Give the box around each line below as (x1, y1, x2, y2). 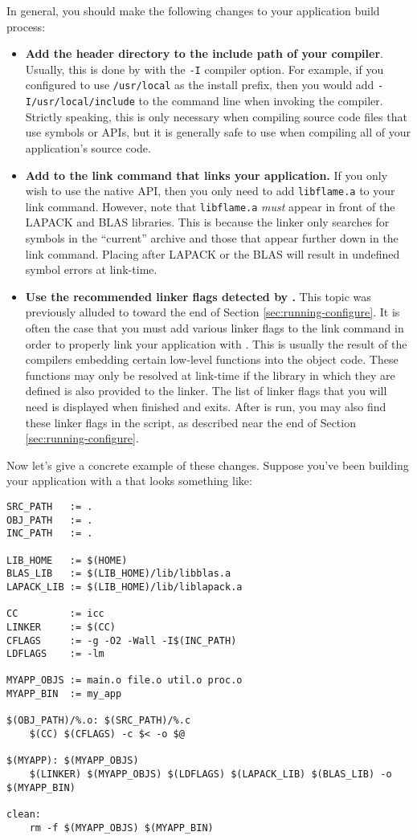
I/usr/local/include (25, 96, 135, 108)
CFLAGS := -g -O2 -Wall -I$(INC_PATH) (6, 634, 237, 646)
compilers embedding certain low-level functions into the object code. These (25, 351, 399, 368)
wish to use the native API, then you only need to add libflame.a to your (25, 182, 395, 199)
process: (6, 18, 46, 35)
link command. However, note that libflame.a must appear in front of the (25, 198, 395, 214)
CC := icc (6, 608, 104, 620)
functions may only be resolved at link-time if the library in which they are (25, 366, 395, 383)
